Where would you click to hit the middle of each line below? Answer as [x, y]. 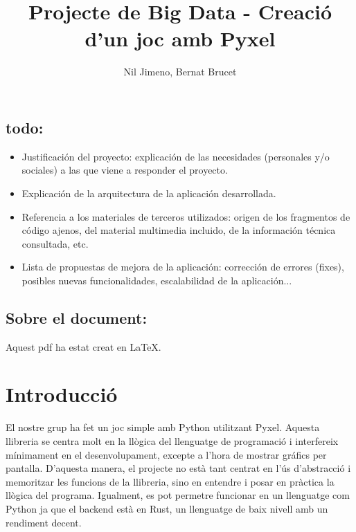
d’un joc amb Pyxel [180, 38]
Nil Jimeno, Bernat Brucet [180, 72]
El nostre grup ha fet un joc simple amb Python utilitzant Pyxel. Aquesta [163, 427]
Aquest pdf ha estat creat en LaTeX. [83, 346]
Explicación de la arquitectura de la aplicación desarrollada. [149, 193]
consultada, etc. [55, 243]
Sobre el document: [77, 317]
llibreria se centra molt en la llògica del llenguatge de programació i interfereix [172, 440]
